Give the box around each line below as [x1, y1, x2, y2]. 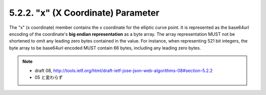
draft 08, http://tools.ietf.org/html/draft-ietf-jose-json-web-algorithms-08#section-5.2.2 [34, 68, 213, 73]
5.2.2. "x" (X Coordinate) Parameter [9, 7, 160, 18]
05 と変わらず [34, 74, 63, 80]
